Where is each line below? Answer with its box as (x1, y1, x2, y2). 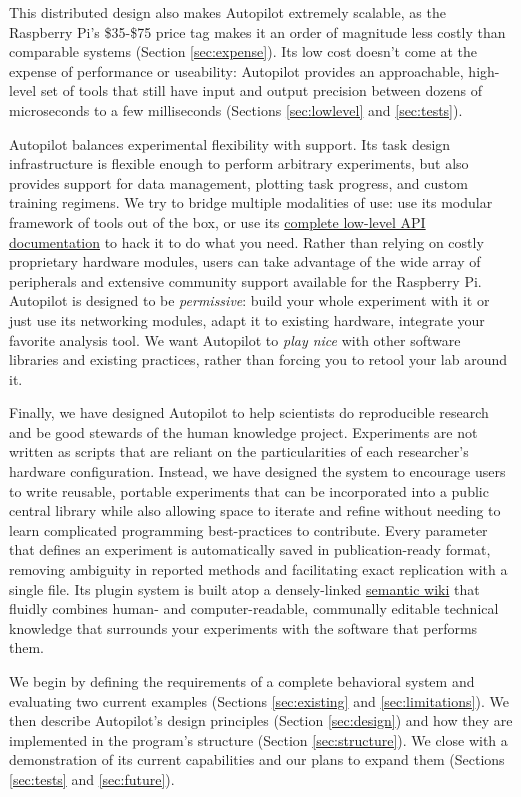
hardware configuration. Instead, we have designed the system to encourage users (9, 461, 506, 482)
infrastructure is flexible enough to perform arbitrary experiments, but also (9, 153, 469, 174)
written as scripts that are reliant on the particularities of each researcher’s (9, 441, 469, 462)
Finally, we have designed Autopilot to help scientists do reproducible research (9, 402, 489, 423)
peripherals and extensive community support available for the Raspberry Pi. (9, 270, 482, 291)
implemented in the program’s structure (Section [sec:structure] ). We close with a (9, 729, 508, 750)
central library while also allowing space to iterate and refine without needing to (9, 500, 501, 521)
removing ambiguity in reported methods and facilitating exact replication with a (9, 559, 508, 580)
